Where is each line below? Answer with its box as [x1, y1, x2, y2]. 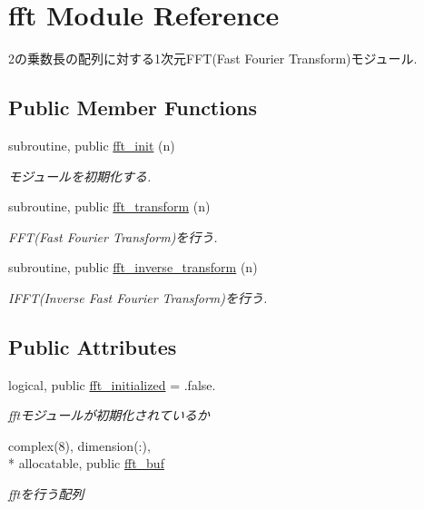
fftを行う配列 [8, 485, 84, 504]
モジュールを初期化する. [8, 166, 152, 185]
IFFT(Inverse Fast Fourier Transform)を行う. [8, 288, 268, 307]
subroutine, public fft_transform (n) [8, 197, 211, 216]
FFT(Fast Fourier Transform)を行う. [8, 227, 218, 246]
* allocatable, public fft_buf [8, 454, 164, 473]
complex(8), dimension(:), [8, 436, 151, 455]
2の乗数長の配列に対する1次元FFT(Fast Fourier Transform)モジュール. [8, 49, 418, 68]
